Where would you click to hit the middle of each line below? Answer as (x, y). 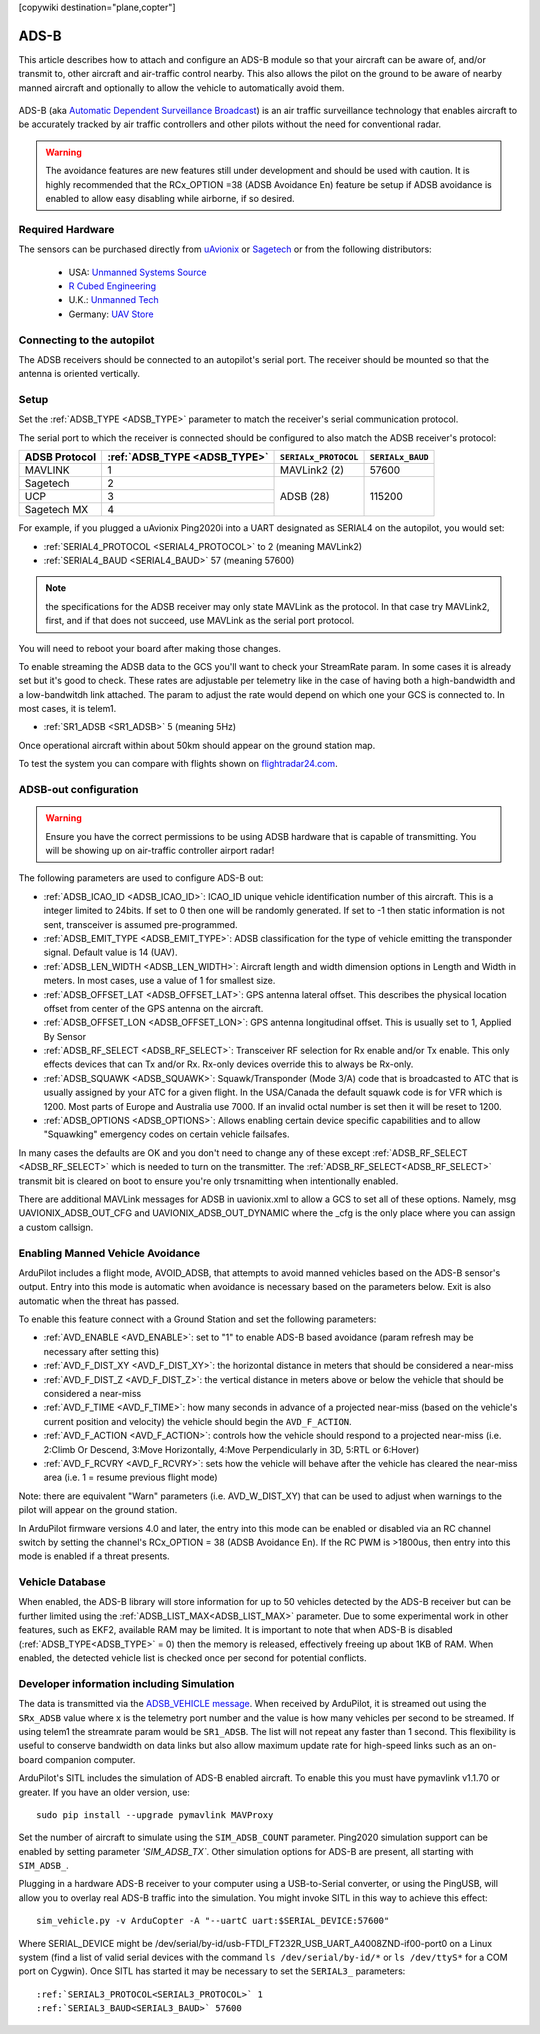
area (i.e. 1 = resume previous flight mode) (131, 1477)
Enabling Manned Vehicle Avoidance (109, 1253)
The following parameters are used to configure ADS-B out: (141, 878)
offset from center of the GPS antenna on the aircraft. (153, 1008)
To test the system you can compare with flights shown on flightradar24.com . (178, 764)
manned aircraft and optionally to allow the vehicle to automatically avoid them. (181, 87)
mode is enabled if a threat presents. (94, 1556)
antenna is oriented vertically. (79, 374)
